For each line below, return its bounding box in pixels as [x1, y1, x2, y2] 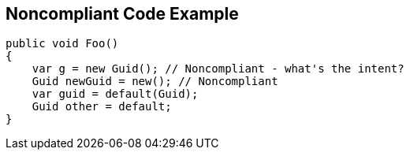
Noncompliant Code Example [6, 4, 239, 24]
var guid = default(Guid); [32, 87, 199, 101]
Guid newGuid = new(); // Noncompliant [32, 75, 278, 88]
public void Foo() [6, 37, 119, 50]
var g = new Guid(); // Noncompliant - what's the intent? [32, 62, 404, 76]
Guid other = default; [32, 100, 172, 113]
